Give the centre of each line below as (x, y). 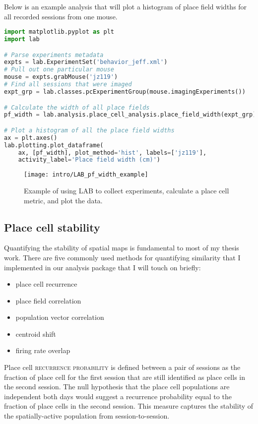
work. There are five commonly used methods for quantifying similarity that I (122, 257)
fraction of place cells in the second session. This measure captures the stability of (129, 406)
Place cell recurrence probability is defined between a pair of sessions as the (122, 367)
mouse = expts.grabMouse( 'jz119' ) (61, 77)
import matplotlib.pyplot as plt (59, 32)
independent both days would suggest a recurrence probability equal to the (118, 396)
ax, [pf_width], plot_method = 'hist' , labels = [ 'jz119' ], (112, 152)
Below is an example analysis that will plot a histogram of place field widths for (126, 6)
